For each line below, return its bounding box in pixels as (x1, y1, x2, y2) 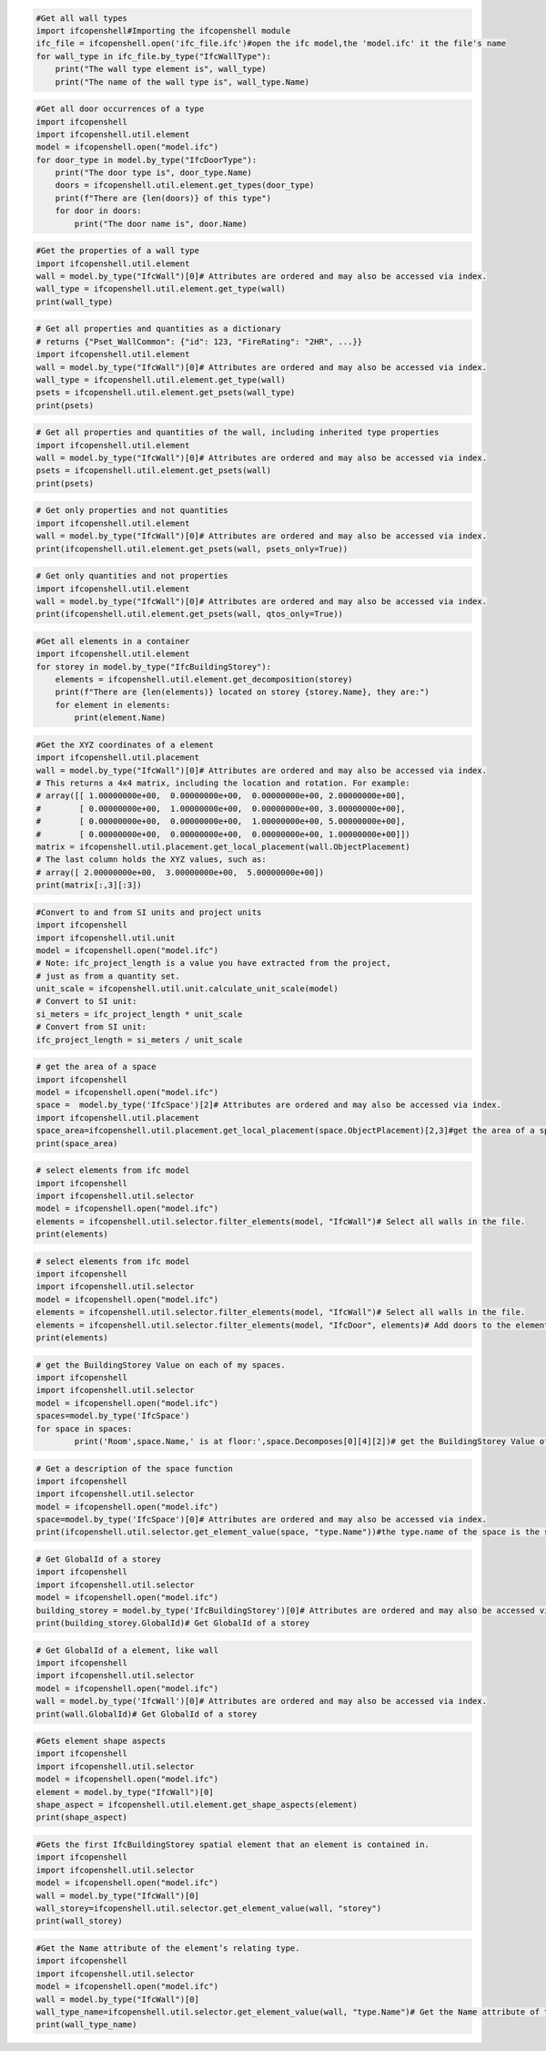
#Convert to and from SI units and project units (35, 907, 262, 918)
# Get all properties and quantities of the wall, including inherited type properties (35, 427, 440, 437)
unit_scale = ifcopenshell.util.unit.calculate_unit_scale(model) (35, 984, 339, 994)
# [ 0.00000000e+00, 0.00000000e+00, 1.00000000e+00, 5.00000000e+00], (35, 816, 406, 826)
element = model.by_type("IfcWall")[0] (35, 1787, 214, 1797)
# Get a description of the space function (35, 1463, 234, 1473)
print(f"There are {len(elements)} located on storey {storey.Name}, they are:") (55, 687, 430, 697)
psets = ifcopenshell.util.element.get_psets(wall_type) (35, 387, 296, 398)
